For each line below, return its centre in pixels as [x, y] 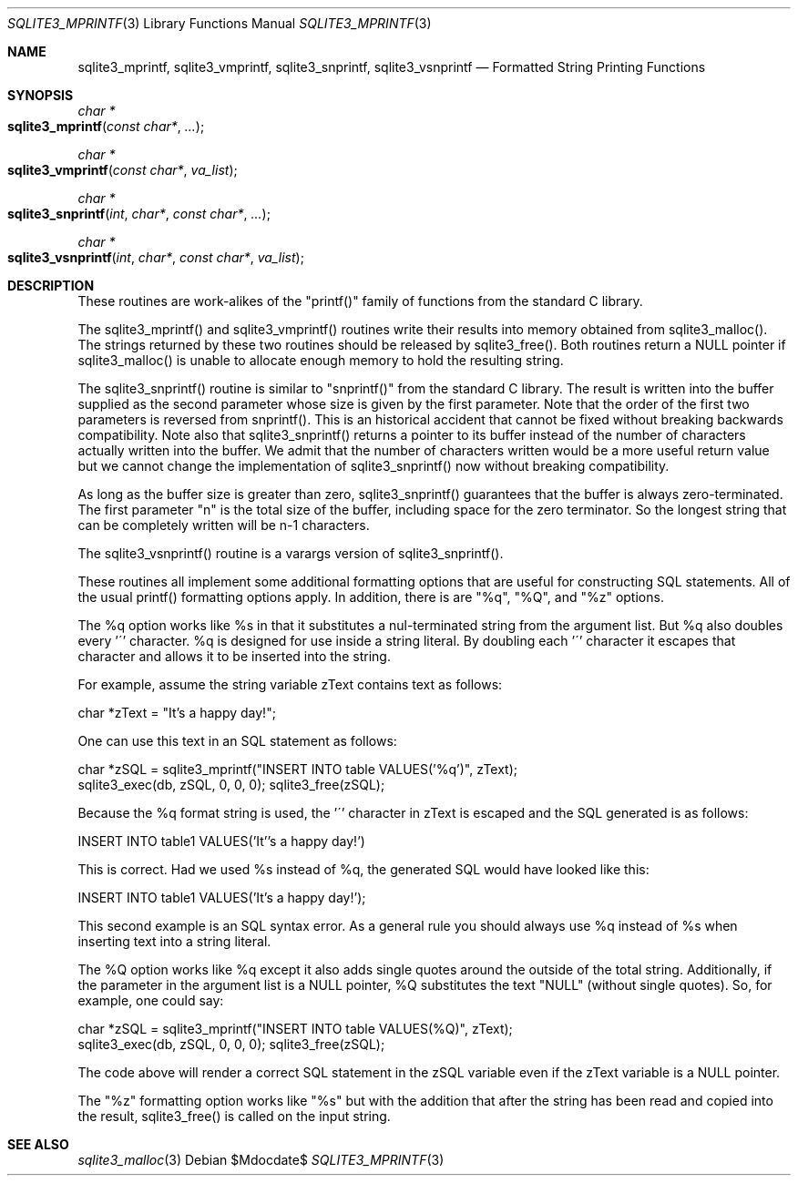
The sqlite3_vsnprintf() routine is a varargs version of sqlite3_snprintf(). [291, 553]
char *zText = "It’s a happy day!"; [177, 713]
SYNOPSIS [41, 95]
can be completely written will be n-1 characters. [224, 525]
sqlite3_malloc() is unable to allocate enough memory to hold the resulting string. [321, 360]
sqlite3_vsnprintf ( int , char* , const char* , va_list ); [156, 257]
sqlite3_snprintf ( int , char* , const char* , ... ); [139, 214]
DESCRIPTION [51, 286]
